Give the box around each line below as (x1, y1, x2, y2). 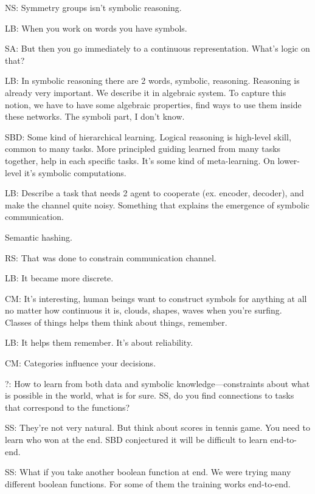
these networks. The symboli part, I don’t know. (5, 110, 185, 123)
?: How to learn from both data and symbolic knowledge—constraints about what (5, 377, 310, 389)
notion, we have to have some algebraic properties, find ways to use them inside (5, 98, 302, 111)
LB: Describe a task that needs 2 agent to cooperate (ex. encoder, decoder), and (5, 187, 304, 199)
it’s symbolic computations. (24, 166, 126, 179)
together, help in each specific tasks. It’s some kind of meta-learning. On (5, 154, 275, 166)
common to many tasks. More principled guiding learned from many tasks (5, 142, 281, 155)
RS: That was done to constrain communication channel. (5, 251, 216, 264)
